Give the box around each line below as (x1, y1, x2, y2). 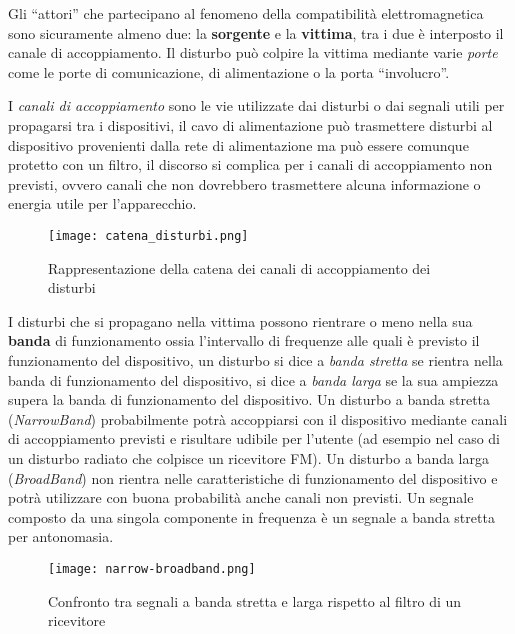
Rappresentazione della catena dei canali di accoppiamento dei (48, 257, 431, 278)
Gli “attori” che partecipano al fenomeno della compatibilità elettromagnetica (8, 3, 484, 23)
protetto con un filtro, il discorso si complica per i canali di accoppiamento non (8, 154, 493, 175)
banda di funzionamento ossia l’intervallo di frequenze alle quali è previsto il (8, 330, 480, 351)
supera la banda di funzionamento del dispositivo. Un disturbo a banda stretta (8, 389, 491, 410)
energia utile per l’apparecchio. (8, 193, 197, 214)
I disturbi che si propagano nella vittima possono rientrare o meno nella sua (8, 310, 473, 331)
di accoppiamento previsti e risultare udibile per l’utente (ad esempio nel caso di (8, 428, 501, 449)
